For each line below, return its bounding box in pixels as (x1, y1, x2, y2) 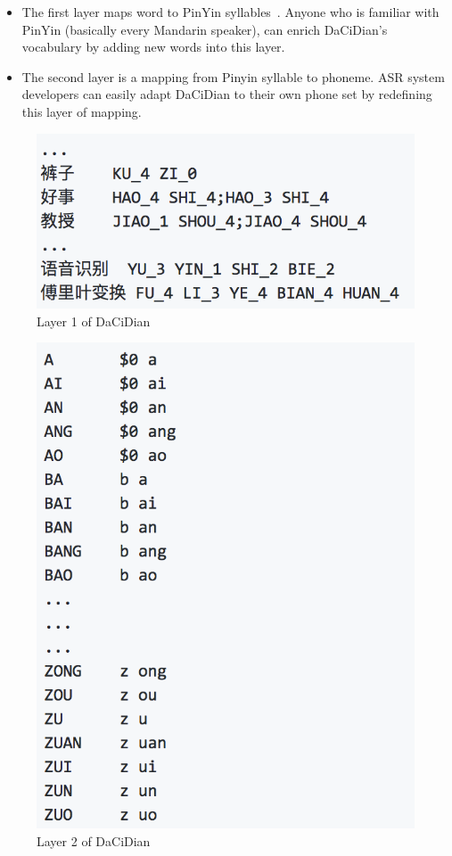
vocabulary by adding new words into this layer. (21, 37, 285, 56)
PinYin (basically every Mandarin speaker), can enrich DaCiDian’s (21, 20, 388, 38)
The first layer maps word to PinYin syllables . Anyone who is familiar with (21, 3, 440, 21)
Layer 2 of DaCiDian (37, 831, 151, 850)
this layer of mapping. (21, 102, 142, 120)
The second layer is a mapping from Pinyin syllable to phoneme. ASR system (21, 67, 445, 86)
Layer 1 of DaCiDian (37, 311, 151, 330)
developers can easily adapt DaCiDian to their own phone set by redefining (21, 85, 432, 103)
